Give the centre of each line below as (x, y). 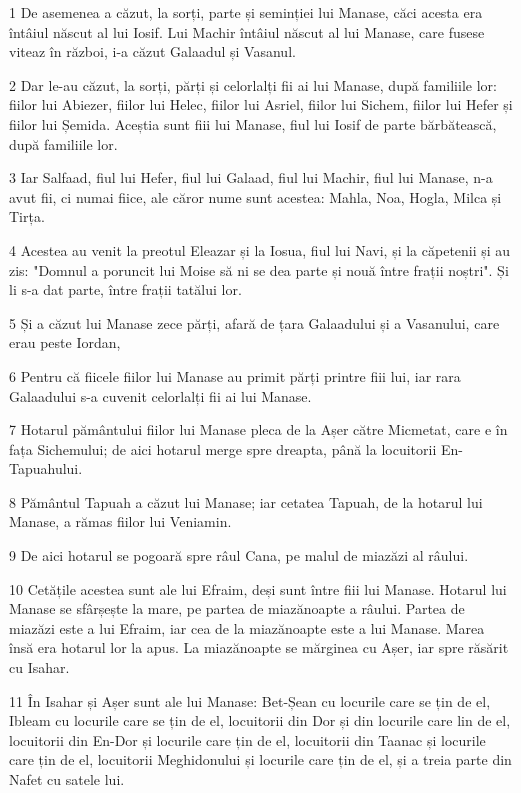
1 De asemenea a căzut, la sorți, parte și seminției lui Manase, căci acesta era (246, 12)
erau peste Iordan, (65, 342)
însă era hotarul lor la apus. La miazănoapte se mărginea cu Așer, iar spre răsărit (259, 647)
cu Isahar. (39, 667)
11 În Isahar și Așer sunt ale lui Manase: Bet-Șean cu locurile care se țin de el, (250, 700)
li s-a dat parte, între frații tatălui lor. (125, 289)
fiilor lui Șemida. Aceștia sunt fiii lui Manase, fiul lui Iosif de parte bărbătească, (253, 123)
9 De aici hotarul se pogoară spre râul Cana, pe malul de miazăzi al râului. (239, 555)
